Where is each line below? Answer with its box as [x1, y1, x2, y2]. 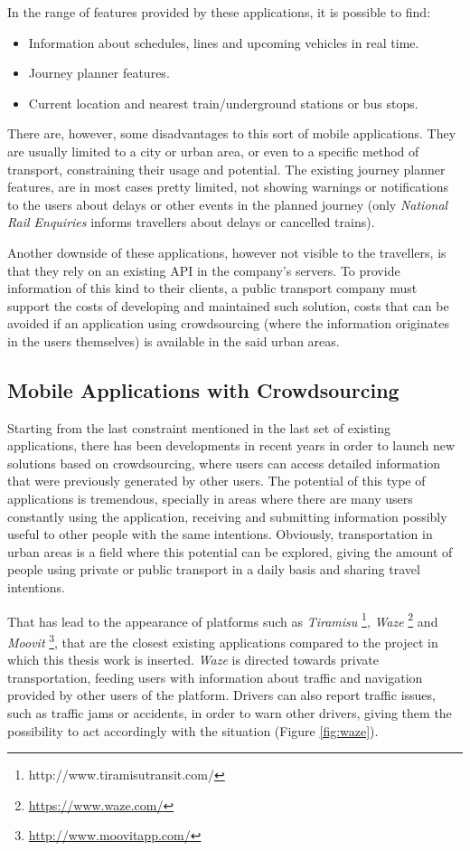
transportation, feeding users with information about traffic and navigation [7, 667, 423, 686]
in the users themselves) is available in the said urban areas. [7, 331, 340, 350]
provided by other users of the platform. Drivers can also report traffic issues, [7, 686, 436, 704]
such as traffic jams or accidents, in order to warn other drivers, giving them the [7, 703, 452, 722]
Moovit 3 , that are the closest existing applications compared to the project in [7, 629, 438, 651]
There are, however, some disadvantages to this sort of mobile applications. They [7, 124, 456, 143]
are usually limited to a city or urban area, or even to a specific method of [7, 141, 419, 160]
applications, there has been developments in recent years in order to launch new [7, 436, 456, 455]
